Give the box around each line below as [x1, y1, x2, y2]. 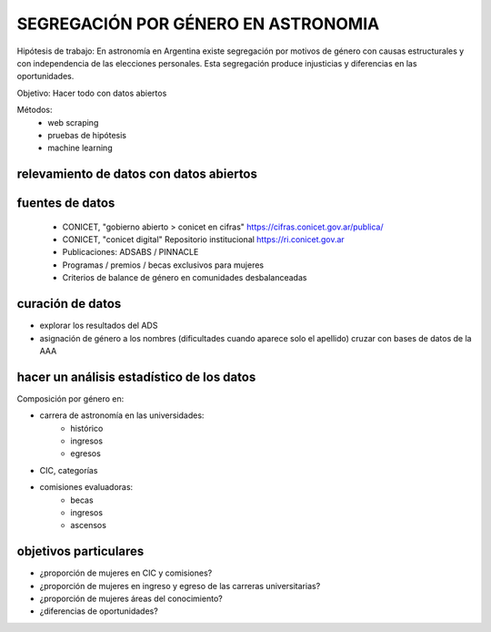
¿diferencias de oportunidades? [39, 606, 158, 617]
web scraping [47, 117, 99, 127]
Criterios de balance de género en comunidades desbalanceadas [62, 272, 307, 283]
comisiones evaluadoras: [39, 482, 134, 493]
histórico [70, 423, 104, 433]
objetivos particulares [16, 544, 145, 559]
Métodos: [16, 105, 54, 116]
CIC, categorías [39, 464, 98, 475]
